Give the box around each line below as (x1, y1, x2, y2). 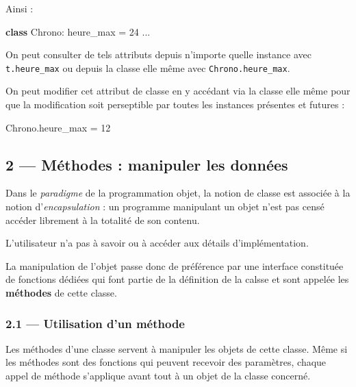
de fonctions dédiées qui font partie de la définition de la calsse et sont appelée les (5, 272, 349, 286)
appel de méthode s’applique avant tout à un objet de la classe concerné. (5, 368, 311, 382)
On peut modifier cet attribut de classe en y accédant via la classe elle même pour (5, 84, 351, 98)
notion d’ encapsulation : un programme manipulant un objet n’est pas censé (5, 199, 325, 214)
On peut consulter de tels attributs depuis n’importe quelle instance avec (5, 47, 311, 62)
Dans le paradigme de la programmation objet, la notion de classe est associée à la (5, 186, 351, 200)
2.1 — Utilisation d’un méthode (5, 314, 185, 332)
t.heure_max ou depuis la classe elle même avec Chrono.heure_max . (5, 60, 290, 75)
